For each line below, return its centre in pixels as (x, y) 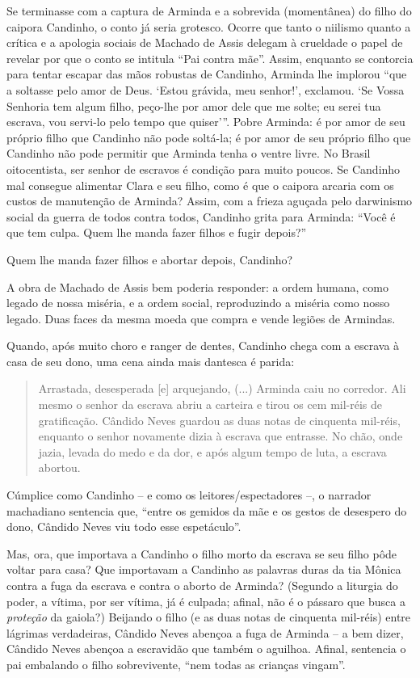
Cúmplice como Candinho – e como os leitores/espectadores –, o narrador (189, 495)
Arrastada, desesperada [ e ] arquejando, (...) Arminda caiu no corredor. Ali (222, 388)
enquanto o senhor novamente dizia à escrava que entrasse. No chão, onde (220, 436)
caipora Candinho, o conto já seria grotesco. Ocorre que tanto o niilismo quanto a (209, 26)
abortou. (59, 467)
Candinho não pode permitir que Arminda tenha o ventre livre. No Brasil (189, 153)
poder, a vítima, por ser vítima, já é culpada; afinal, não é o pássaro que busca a (206, 601)
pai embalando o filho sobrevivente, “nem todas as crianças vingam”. (176, 664)
